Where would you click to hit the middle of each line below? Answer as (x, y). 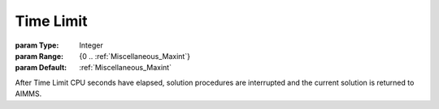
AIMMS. (28, 94)
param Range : (39, 56)
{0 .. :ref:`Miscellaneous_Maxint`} (135, 56)
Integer (91, 45)
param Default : (41, 68)
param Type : (37, 45)
